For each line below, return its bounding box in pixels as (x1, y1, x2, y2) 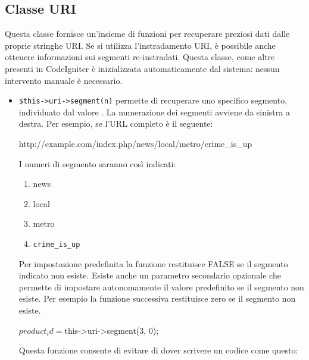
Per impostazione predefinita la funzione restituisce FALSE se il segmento (18, 257, 288, 270)
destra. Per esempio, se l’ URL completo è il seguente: (18, 117, 213, 130)
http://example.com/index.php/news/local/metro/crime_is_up (18, 137, 252, 150)
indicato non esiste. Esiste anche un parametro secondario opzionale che (18, 269, 281, 281)
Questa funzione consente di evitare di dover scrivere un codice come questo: (18, 344, 298, 356)
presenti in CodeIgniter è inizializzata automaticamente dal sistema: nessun (5, 62, 280, 74)
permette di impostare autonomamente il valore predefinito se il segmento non (18, 280, 304, 293)
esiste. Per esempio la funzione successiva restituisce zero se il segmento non (18, 292, 296, 305)
